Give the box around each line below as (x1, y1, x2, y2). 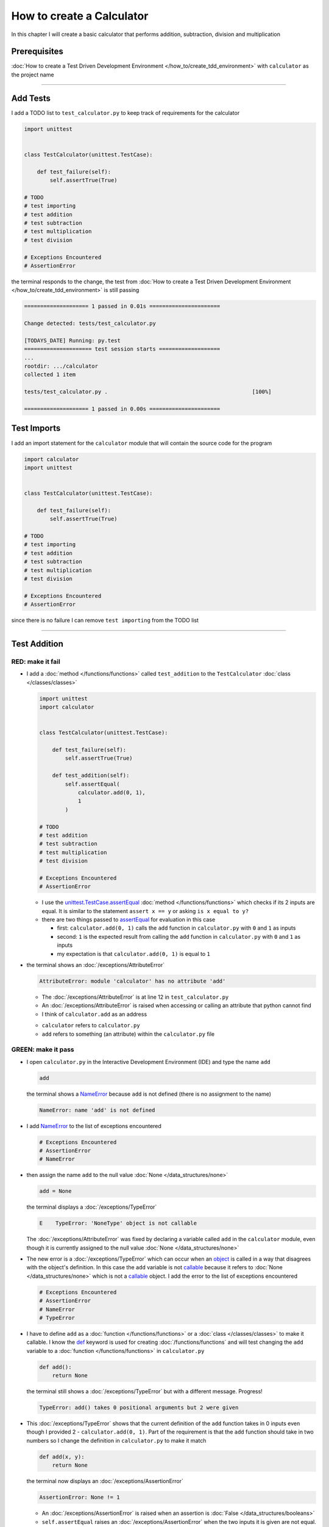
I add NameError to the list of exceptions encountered (26, 1122, 161, 1129)
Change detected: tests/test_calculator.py (24, 320, 157, 327)
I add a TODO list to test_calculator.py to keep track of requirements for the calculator (11, 109, 240, 116)
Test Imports (11, 423, 61, 434)
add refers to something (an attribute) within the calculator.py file (41, 1030, 215, 1038)
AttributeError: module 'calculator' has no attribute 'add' (39, 977, 226, 985)
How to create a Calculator (11, 9, 149, 23)
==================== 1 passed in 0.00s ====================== (24, 406, 221, 412)
